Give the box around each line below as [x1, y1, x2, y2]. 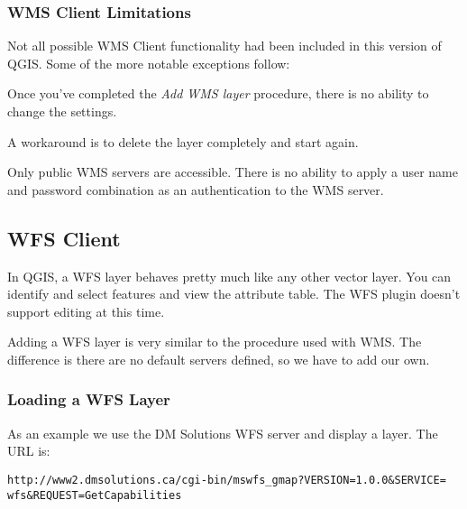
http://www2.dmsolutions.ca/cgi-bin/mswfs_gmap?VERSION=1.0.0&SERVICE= [7, 473, 446, 486]
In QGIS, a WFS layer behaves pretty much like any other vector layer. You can [7, 266, 452, 285]
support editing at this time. [7, 301, 165, 320]
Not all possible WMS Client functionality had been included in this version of [7, 36, 442, 55]
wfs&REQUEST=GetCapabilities [7, 488, 182, 502]
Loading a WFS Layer [7, 388, 170, 411]
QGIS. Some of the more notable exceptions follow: [7, 53, 290, 72]
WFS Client [7, 224, 121, 252]
